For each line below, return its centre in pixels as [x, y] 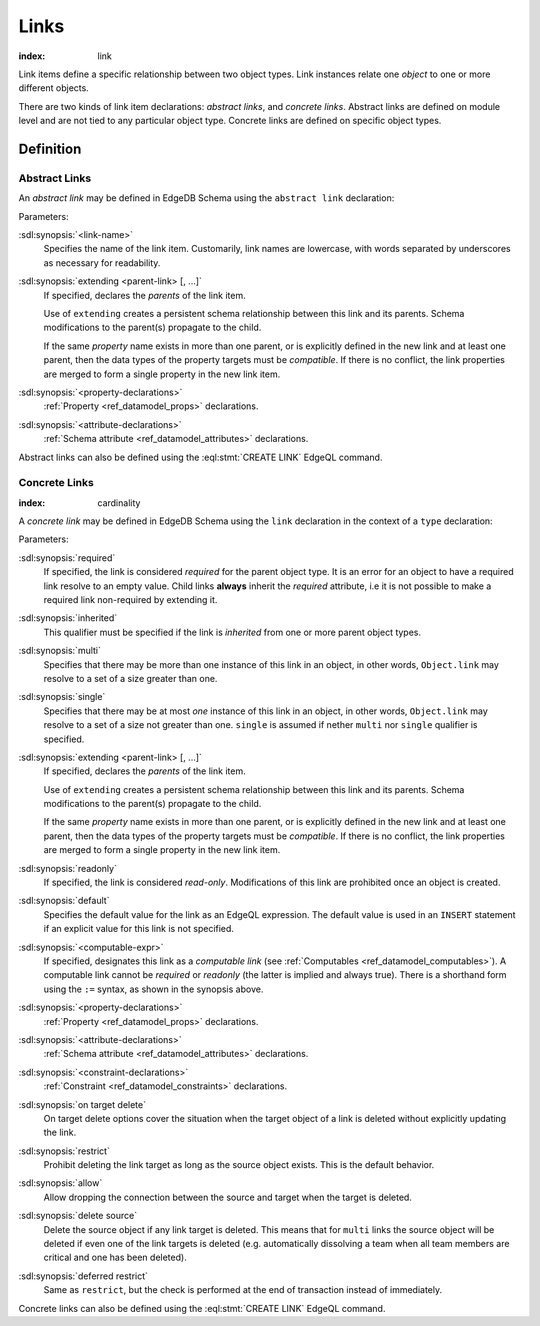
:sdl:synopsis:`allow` [60, 1183]
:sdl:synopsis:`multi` [60, 651]
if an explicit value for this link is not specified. [139, 929]
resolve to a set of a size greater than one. [130, 678]
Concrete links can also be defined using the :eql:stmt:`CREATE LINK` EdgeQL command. [202, 1308]
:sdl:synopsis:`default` [64, 901]
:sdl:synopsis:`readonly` [67, 868]
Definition [50, 148]
